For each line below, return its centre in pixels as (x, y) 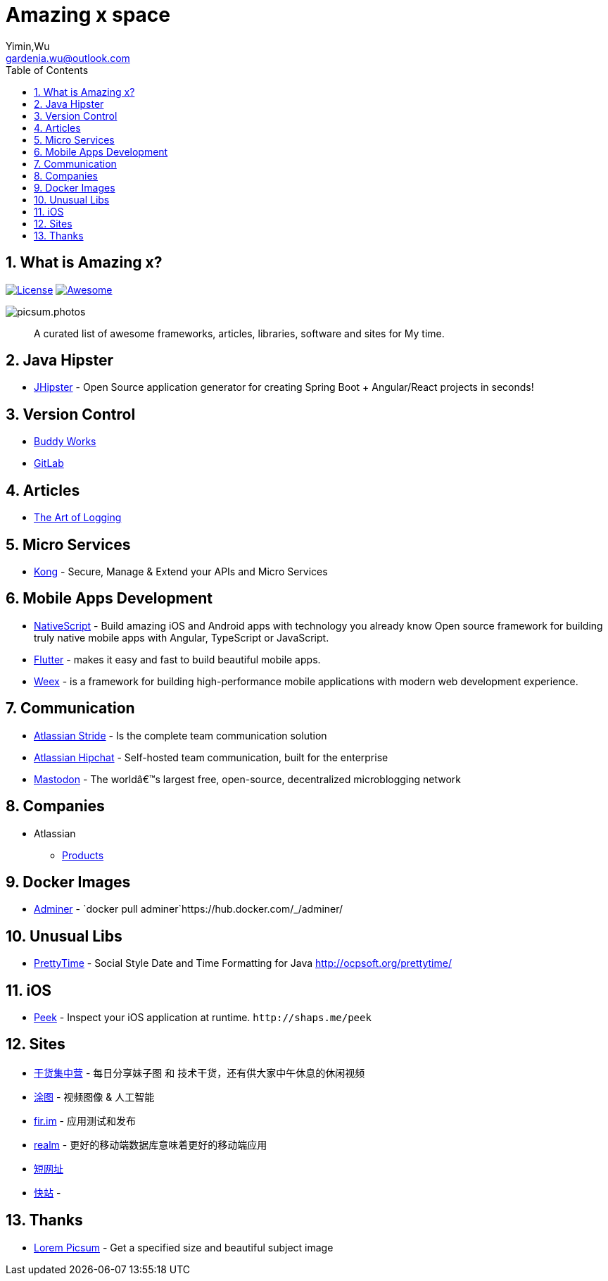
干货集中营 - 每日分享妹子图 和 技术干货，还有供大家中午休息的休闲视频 (199, 1073)
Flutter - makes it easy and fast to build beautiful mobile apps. (177, 659)
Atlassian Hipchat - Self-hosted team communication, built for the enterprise (211, 757)
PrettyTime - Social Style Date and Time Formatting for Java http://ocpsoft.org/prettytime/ (243, 963)
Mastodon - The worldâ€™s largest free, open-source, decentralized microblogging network (248, 779)
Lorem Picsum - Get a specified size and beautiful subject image (184, 1247)
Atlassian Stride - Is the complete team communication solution (180, 735)
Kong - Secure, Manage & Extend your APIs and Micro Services (181, 571)
